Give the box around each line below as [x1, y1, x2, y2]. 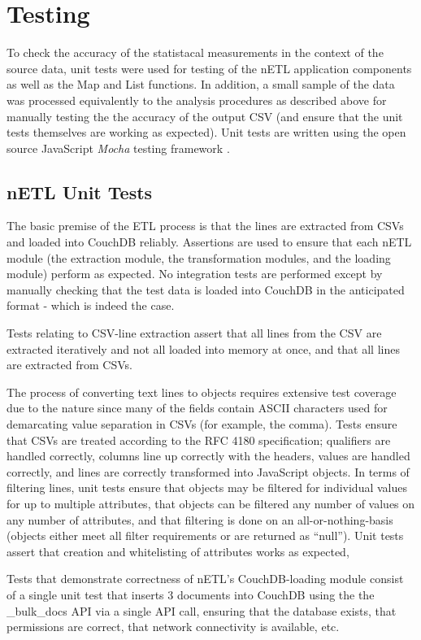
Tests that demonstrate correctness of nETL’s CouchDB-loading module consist [7, 570, 404, 587]
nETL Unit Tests [7, 179, 153, 204]
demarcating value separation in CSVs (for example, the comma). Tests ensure [7, 416, 397, 433]
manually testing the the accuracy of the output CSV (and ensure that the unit [7, 107, 403, 124]
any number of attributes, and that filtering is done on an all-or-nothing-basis [7, 511, 393, 528]
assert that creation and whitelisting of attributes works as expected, [7, 542, 349, 559]
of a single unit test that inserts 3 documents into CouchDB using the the [7, 586, 375, 603]
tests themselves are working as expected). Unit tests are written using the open [7, 124, 406, 141]
